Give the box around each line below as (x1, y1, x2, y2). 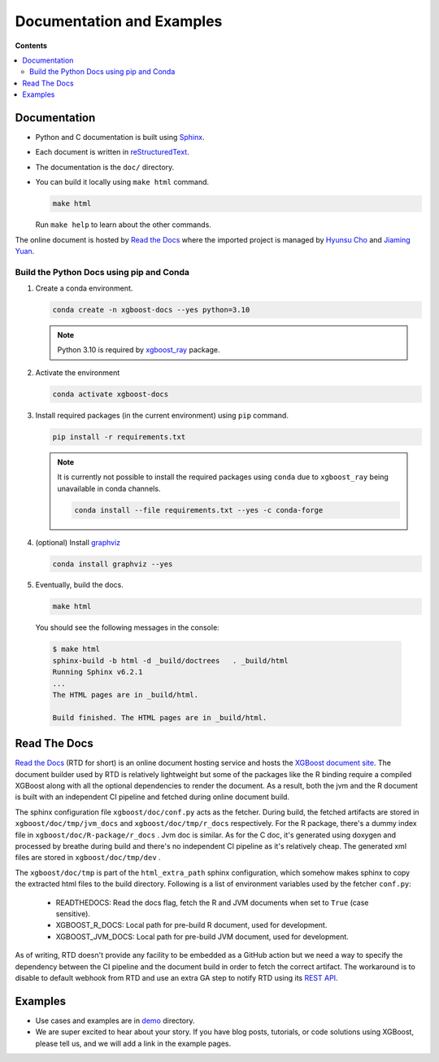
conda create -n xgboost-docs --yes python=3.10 (52, 305, 250, 315)
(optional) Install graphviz (35, 537, 121, 547)
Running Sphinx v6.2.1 (52, 667, 143, 677)
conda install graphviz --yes (52, 559, 173, 569)
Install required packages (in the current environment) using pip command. (35, 410, 289, 420)
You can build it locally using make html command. (35, 177, 210, 187)
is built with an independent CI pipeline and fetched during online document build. (15, 792, 290, 802)
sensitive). (55, 908, 91, 919)
